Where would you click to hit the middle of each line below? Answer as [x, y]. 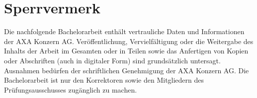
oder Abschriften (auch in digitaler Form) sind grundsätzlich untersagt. [112, 60]
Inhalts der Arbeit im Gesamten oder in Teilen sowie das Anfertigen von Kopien [126, 51]
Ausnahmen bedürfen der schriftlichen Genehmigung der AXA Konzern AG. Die [127, 70]
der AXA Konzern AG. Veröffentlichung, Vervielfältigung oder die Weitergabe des [129, 41]
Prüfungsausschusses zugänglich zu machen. [71, 89]
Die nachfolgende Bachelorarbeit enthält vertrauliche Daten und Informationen [124, 31]
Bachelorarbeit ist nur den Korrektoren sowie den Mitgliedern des [104, 80]
